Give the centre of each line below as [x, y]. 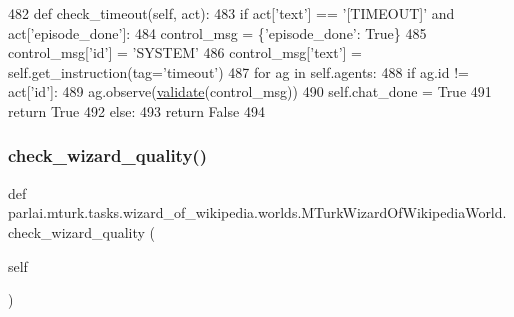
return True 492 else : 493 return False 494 [136, 110]
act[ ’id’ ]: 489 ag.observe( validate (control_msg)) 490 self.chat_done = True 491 [250, 91]
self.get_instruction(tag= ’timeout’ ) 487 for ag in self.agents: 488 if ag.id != [238, 71]
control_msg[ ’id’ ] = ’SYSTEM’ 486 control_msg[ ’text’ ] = [185, 52]
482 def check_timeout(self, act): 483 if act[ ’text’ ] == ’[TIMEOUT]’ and [231, 13]
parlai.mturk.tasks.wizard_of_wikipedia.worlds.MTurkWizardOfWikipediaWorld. [257, 212]
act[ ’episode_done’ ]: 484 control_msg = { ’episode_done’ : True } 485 [217, 32]
